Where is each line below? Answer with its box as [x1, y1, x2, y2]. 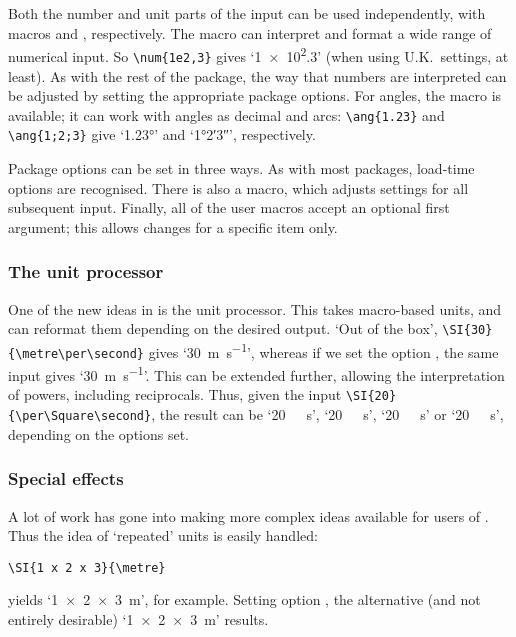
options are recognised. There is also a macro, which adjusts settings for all [8, 177, 469, 198]
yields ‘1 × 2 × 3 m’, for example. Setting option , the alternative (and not [8, 589, 481, 610]
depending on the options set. [8, 423, 190, 444]
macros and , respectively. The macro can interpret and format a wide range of [8, 22, 492, 43]
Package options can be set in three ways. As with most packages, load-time [8, 158, 475, 178]
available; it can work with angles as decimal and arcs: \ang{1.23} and [8, 104, 445, 125]
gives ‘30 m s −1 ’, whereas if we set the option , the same [148, 338, 499, 362]
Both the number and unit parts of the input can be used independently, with [8, 3, 486, 23]
